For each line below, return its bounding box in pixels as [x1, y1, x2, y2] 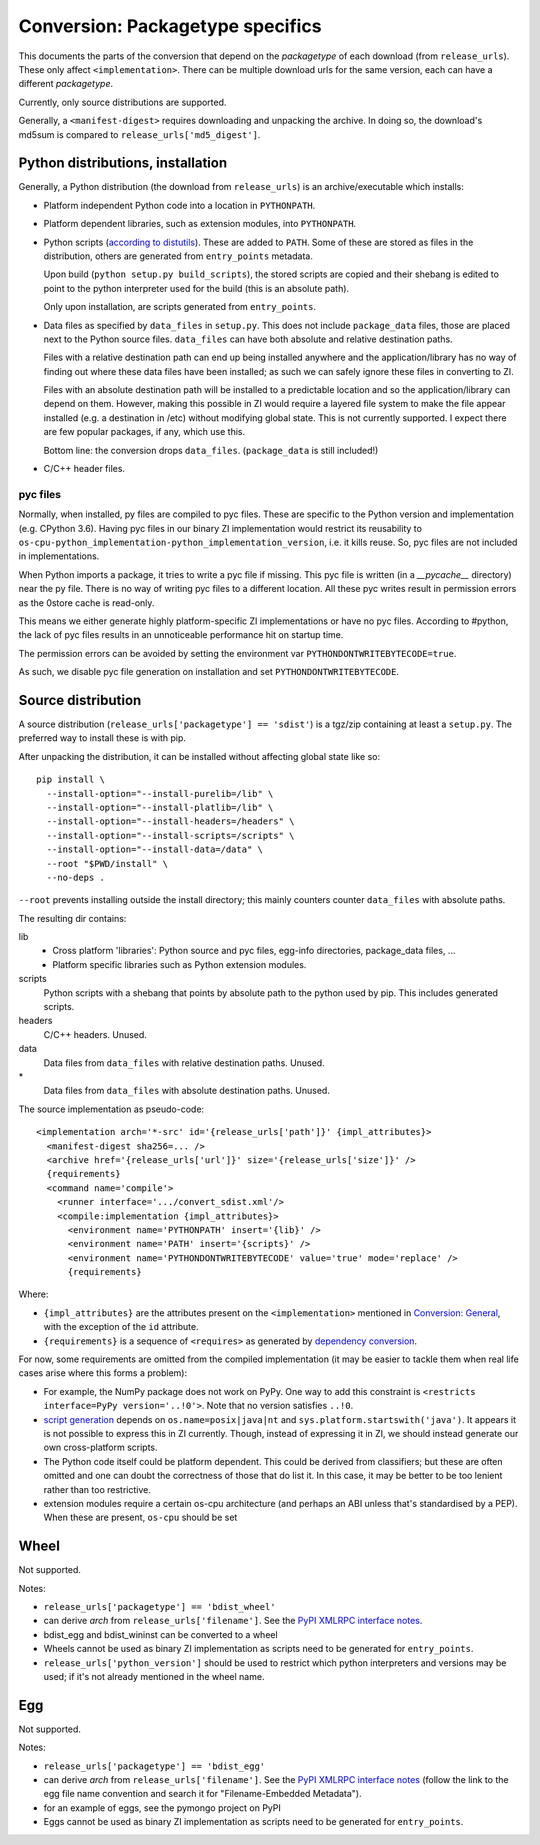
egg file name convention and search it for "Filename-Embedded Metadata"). [43, 1788, 362, 1800]
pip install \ [36, 774, 105, 785]
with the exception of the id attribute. [43, 1321, 199, 1333]
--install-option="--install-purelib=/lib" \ [46, 788, 274, 799]
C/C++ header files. [43, 463, 125, 475]
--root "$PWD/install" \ [46, 858, 169, 869]
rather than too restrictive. [43, 1483, 152, 1495]
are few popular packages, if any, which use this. [43, 426, 246, 438]
